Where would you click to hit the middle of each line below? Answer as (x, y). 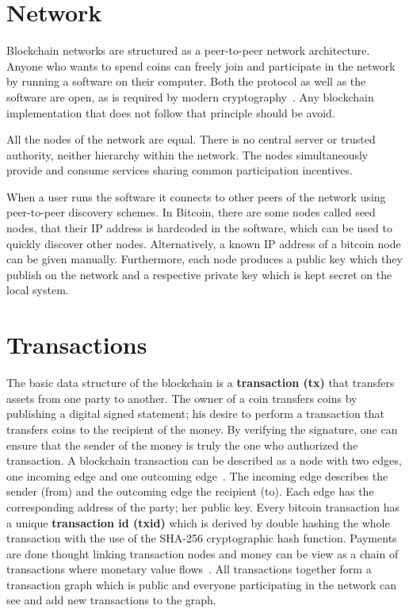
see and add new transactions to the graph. (111, 600)
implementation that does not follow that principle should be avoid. (171, 112)
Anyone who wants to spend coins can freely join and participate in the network (201, 65)
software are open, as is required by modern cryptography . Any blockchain (190, 96)
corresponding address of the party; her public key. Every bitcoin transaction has (203, 506)
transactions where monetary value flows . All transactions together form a (189, 569)
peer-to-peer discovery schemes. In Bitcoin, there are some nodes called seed (191, 212)
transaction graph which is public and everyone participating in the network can (201, 584)
